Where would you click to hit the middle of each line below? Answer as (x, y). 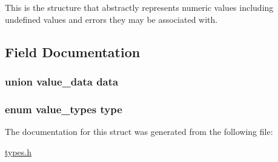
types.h (18, 151)
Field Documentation (73, 51)
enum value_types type (64, 109)
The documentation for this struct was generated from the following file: (139, 132)
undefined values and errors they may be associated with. (111, 19)
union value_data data (62, 81)
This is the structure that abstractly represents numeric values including (139, 7)
